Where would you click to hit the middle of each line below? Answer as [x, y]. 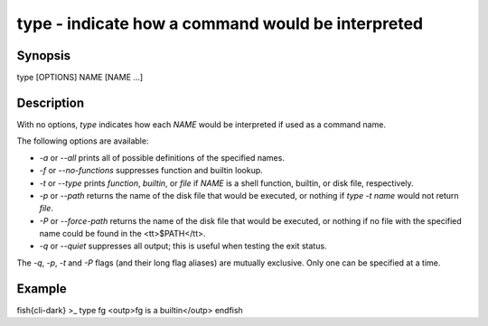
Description [51, 102]
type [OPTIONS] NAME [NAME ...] [80, 78]
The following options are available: [83, 141]
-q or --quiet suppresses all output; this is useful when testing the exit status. [183, 246]
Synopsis [44, 56]
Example [42, 289]
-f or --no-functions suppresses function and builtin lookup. [151, 171]
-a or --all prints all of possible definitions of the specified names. [162, 157]
